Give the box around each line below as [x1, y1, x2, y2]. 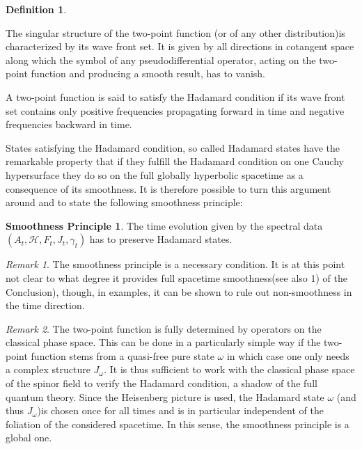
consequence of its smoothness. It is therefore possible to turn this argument [6, 181, 331, 196]
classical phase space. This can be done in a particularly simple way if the [6, 335, 321, 349]
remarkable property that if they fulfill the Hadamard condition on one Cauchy [6, 154, 344, 168]
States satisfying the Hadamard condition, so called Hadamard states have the [6, 140, 340, 155]
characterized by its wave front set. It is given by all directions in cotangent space [6, 39, 354, 54]
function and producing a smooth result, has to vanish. [31, 66, 266, 81]
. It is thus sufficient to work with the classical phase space [104, 362, 355, 377]
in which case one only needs [226, 348, 349, 363]
